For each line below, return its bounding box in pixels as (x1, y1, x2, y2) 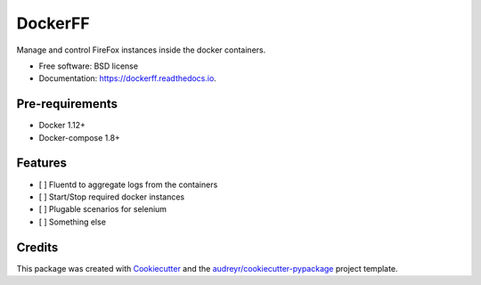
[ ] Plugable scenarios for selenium (38, 204, 167, 215)
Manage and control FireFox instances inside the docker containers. (16, 45, 266, 55)
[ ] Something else (38, 216, 107, 227)
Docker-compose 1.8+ (38, 132, 120, 142)
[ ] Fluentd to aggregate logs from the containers (38, 179, 218, 190)
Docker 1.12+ (38, 120, 86, 131)
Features (16, 156, 67, 171)
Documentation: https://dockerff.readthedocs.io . (38, 73, 217, 84)
